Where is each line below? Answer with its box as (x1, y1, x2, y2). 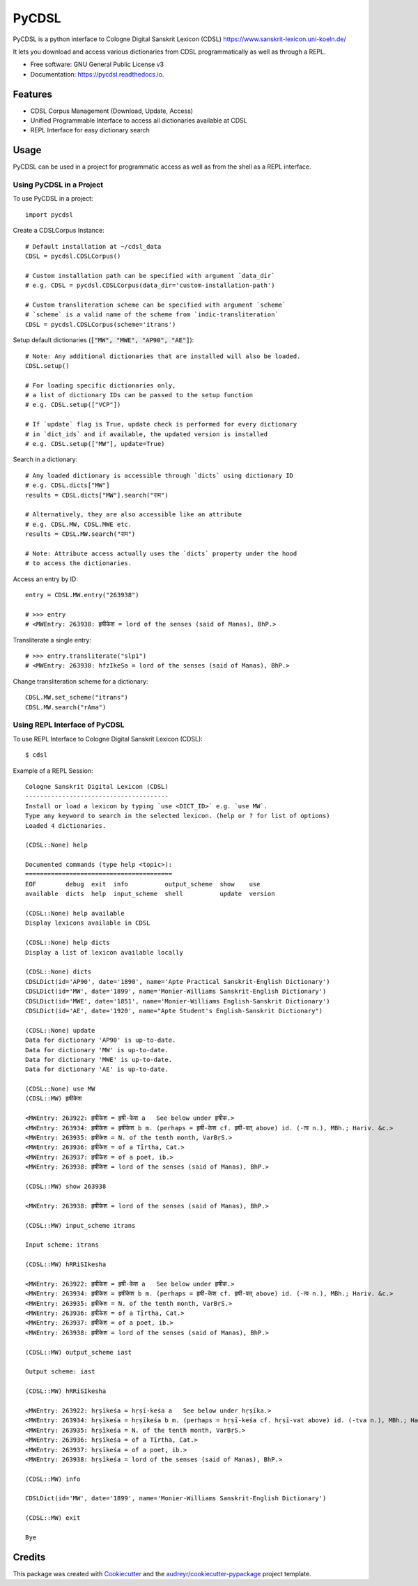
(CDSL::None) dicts (25, 968, 92, 976)
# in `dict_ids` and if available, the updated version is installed (25, 430, 268, 438)
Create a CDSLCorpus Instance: (13, 226, 104, 235)
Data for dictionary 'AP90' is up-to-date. (25, 1036, 176, 1045)
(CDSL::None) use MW (25, 1085, 95, 1093)
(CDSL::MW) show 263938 (25, 1182, 107, 1190)
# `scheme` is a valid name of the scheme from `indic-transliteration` (25, 311, 279, 318)
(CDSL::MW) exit (25, 1514, 81, 1522)
